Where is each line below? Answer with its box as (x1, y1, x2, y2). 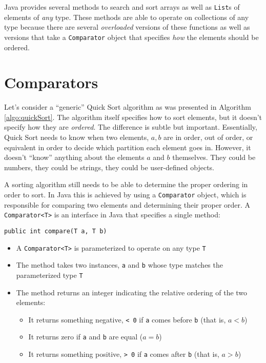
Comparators (4, 72, 98, 93)
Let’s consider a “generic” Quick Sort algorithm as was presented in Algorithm (4, 102, 251, 112)
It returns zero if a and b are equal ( (28, 331, 143, 342)
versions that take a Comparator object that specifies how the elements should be (4, 31, 259, 42)
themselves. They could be (172, 152, 256, 163)
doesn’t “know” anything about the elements (4, 152, 145, 163)
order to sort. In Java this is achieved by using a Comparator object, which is (4, 189, 247, 199)
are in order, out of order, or (163, 132, 253, 142)
